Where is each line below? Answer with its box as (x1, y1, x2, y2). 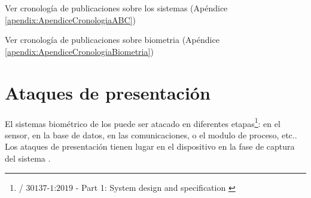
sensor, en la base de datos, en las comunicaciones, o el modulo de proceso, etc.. (5, 128, 297, 141)
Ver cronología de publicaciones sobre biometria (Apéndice (5, 33, 219, 46)
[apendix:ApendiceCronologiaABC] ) (5, 13, 136, 26)
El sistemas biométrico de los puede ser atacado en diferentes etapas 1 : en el (5, 115, 280, 129)
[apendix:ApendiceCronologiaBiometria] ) (5, 45, 154, 57)
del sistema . (5, 151, 51, 164)
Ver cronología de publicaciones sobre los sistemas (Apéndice (5, 2, 228, 14)
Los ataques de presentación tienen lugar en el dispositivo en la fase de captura (5, 140, 295, 153)
